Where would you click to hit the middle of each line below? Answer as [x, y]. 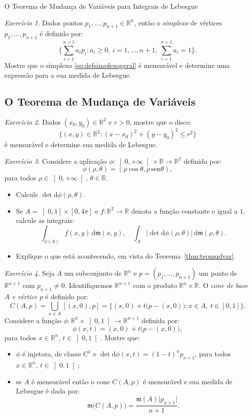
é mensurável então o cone [71, 381]
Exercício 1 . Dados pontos [44, 22]
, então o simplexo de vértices [178, 22]
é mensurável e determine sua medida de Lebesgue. [81, 144]
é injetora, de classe [52, 354]
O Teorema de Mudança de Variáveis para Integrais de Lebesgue [101, 6]
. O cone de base [223, 285]
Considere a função [33, 320]
